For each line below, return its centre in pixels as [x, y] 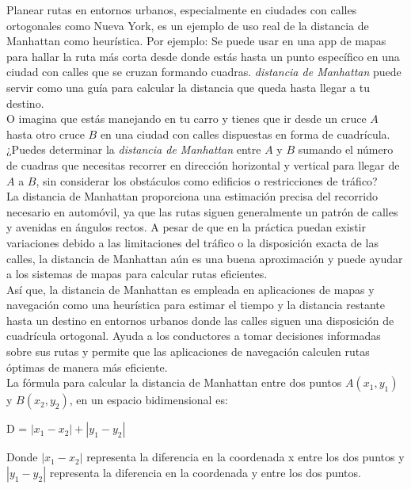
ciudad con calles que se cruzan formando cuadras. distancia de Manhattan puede [204, 72]
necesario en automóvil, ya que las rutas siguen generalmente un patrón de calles [202, 211]
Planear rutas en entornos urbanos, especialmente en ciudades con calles [182, 10]
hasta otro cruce [46, 134]
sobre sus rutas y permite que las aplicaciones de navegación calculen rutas [188, 351]
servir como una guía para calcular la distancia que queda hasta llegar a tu [188, 87]
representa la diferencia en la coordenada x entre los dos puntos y [245, 457]
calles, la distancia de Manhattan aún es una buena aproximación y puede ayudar [205, 258]
